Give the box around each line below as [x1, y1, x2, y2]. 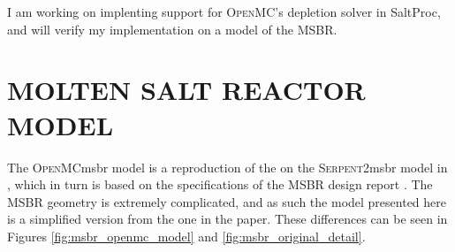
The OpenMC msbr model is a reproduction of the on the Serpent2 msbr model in [7, 157, 448, 176]
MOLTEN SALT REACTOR [7, 72, 366, 108]
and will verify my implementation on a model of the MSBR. [7, 19, 337, 38]
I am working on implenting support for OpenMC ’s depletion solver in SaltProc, [7, 3, 441, 20]
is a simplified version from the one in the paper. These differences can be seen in [7, 210, 448, 228]
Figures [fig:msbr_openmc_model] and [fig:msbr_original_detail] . [7, 226, 366, 245]
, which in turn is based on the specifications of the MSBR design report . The [7, 175, 433, 194]
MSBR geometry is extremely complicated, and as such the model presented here [7, 192, 447, 210]
